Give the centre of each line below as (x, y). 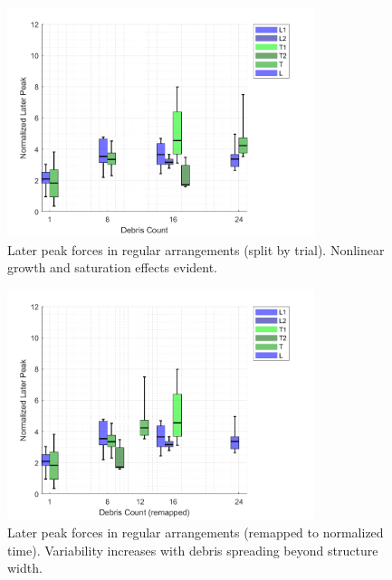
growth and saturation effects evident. (113, 267)
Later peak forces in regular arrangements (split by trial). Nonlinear (196, 249)
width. (25, 568)
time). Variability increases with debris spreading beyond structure (193, 550)
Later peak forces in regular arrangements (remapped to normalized (196, 532)
